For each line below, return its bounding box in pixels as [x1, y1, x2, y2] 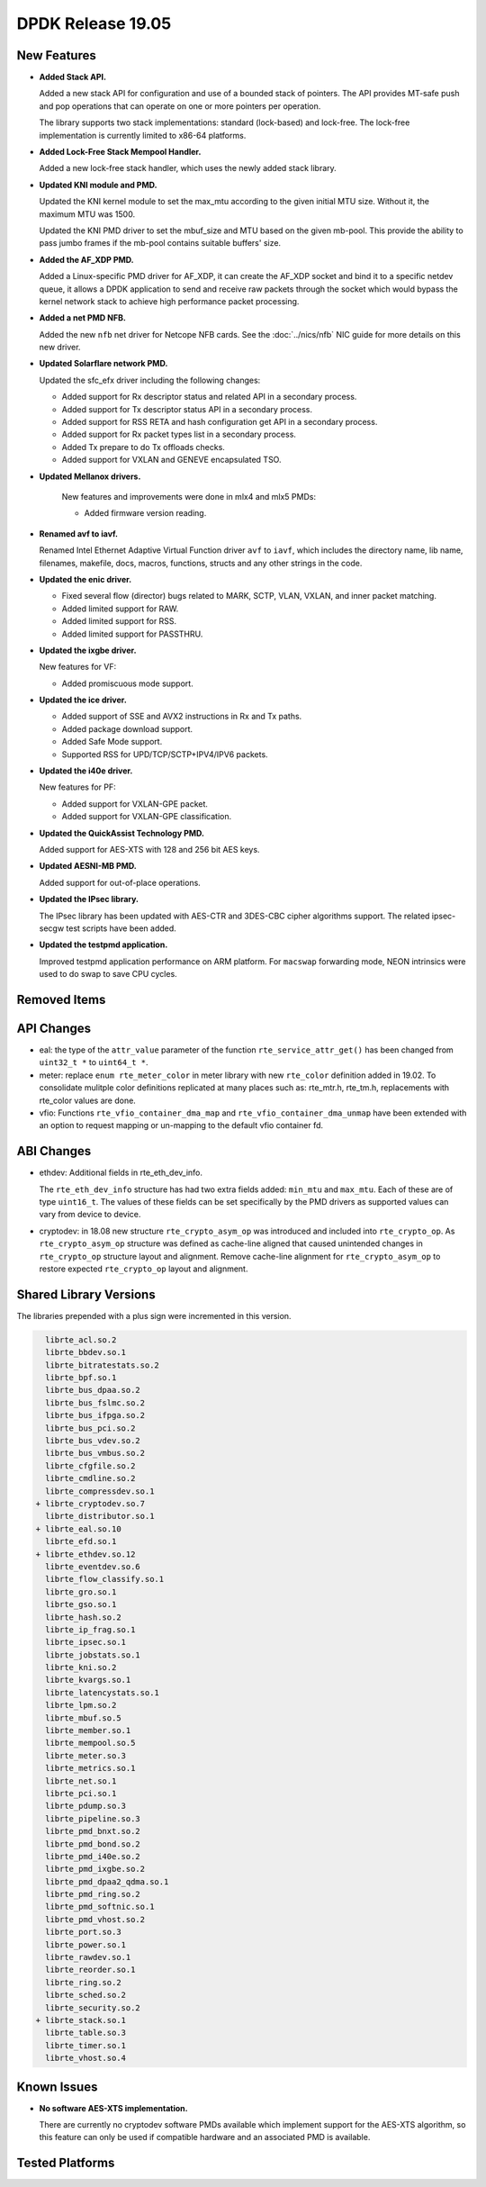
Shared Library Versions [16, 1287, 157, 1302]
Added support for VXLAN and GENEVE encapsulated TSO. [61, 455, 282, 465]
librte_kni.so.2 [45, 1662, 117, 1673]
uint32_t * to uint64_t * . [39, 1057, 148, 1068]
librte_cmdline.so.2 [45, 1473, 136, 1484]
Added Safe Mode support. [61, 737, 163, 747]
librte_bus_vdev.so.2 [45, 1436, 141, 1446]
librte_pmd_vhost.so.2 [45, 1914, 146, 1924]
